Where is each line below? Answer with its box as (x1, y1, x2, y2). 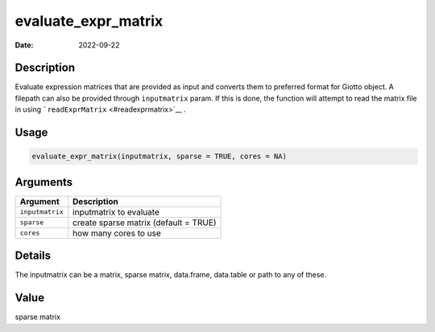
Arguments (14, 175, 73, 189)
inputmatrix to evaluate (72, 206, 160, 217)
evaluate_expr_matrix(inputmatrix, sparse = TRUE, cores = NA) (31, 152, 288, 161)
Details (14, 249, 52, 263)
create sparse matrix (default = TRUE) (72, 217, 217, 228)
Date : (14, 40, 34, 50)
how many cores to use (72, 227, 161, 239)
